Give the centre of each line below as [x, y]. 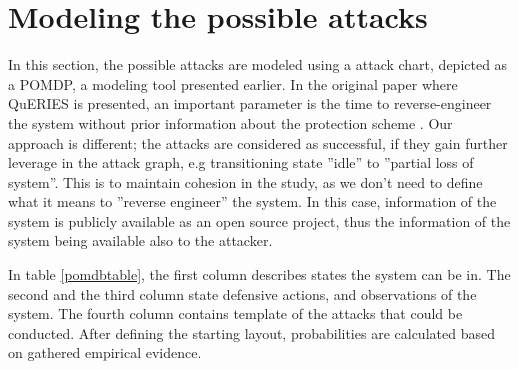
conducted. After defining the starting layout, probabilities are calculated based [251, 332]
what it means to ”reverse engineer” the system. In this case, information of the [252, 201]
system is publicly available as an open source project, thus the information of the [259, 220]
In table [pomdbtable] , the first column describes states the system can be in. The [259, 274]
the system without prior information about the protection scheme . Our [230, 122]
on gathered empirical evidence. [105, 352]
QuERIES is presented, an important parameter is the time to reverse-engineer [250, 103]
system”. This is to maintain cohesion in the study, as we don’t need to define [245, 181]
